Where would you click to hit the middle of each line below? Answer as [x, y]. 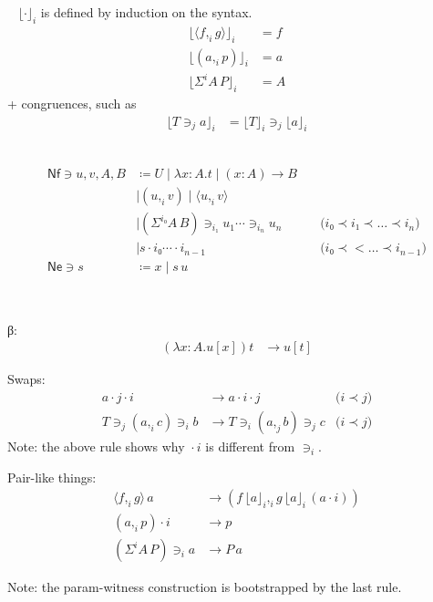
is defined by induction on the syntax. [146, 12]
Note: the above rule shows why [96, 446]
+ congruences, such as [72, 103]
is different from [250, 446]
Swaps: [26, 379]
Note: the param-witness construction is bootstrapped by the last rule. [205, 587]
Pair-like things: [52, 477]
